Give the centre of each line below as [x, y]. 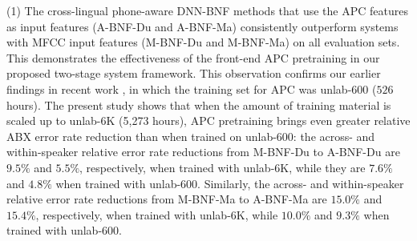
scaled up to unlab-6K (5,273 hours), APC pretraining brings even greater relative [208, 120]
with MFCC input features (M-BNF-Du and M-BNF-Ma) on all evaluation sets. [203, 42]
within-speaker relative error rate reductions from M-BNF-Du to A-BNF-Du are [203, 152]
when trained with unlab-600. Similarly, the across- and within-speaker [230, 183]
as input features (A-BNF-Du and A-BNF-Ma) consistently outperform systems [202, 26]
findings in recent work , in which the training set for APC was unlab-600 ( [192, 88]
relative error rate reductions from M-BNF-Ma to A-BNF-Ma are [167, 199]
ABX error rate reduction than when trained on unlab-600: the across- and [191, 136]
